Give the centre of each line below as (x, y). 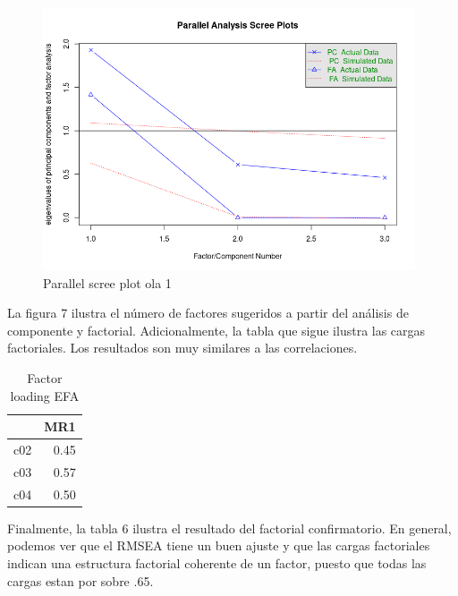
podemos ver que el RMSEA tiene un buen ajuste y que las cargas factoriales (219, 545)
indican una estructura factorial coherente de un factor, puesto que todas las (217, 563)
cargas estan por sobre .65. (81, 580)
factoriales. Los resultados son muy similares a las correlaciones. (182, 348)
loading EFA (45, 395)
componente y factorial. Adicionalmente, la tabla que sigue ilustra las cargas (216, 330)
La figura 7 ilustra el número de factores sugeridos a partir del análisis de (208, 313)
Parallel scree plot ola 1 (107, 282)
